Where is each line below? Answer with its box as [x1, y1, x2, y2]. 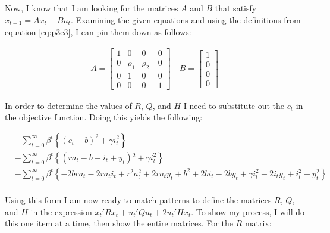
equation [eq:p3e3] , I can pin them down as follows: [5, 26, 191, 38]
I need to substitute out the [183, 99, 285, 111]
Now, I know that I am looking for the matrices [5, 2, 178, 14]
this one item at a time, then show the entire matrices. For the [5, 217, 233, 229]
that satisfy [215, 2, 257, 14]
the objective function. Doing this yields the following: [5, 111, 203, 123]
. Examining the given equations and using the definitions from [70, 13, 301, 26]
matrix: [244, 217, 272, 229]
